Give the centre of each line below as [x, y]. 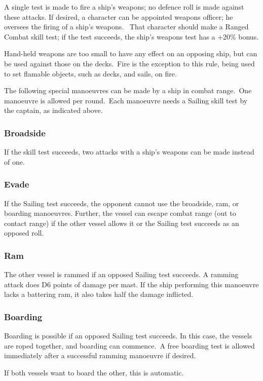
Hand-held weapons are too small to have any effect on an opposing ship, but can [131, 53]
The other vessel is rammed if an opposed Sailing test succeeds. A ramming [121, 274]
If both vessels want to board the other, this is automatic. [94, 372]
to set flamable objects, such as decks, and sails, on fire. [90, 73]
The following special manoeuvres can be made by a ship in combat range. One [128, 90]
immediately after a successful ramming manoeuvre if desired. [100, 355]
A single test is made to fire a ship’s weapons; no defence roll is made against [124, 7]
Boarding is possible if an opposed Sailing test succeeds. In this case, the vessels [128, 336]
